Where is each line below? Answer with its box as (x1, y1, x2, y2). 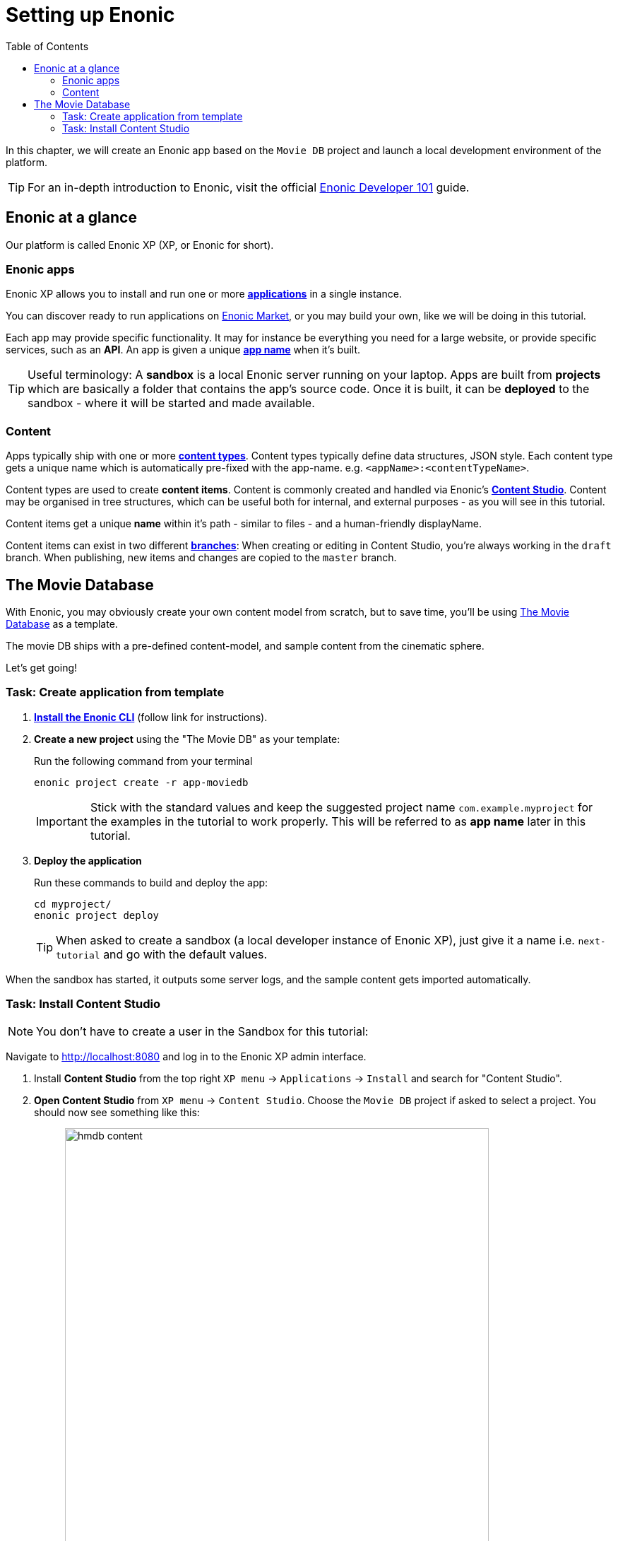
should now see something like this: (34, 1106, 200, 1119)
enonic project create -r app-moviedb (34, 776, 249, 788)
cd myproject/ (34, 898, 112, 910)
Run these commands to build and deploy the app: (34, 876, 268, 889)
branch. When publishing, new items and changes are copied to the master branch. (6, 551, 397, 564)
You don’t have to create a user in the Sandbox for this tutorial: (36, 1024, 369, 1039)
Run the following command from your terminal (34, 754, 253, 767)
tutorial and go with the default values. (56, 947, 268, 961)
